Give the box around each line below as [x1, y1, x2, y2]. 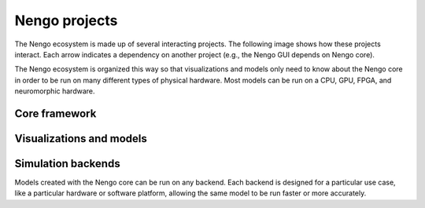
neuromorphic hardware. [14, 86, 95, 96]
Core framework [14, 107, 97, 120]
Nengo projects [14, 12, 118, 29]
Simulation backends [14, 157, 121, 170]
